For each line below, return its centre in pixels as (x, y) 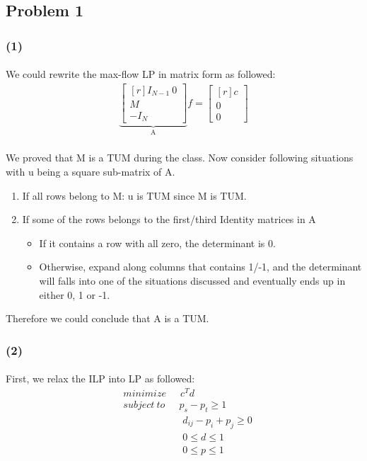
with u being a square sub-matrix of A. (91, 172)
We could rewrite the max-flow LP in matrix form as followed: (141, 74)
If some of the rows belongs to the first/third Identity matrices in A (169, 219)
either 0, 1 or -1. (75, 294)
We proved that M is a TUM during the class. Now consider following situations (180, 158)
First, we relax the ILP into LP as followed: (100, 379)
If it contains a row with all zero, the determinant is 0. (157, 243)
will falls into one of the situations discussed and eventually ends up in (192, 280)
